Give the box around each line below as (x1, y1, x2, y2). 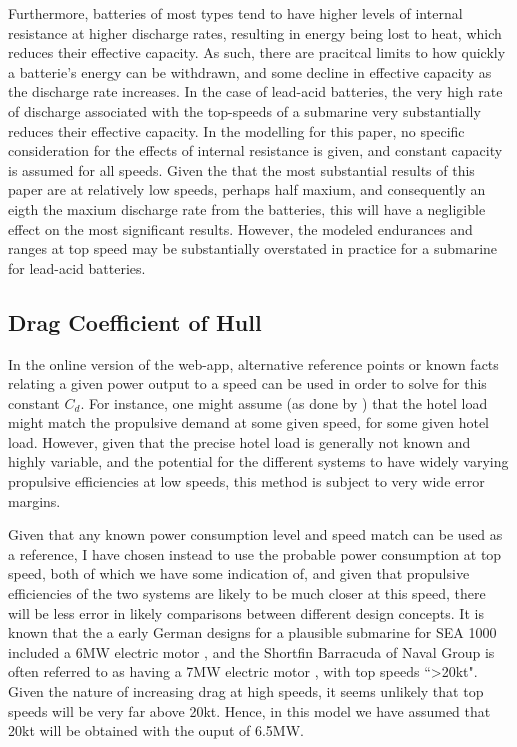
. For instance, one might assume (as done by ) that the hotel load (80, 392, 488, 413)
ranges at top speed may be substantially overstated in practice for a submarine (8, 238, 498, 259)
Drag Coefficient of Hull (8, 306, 262, 337)
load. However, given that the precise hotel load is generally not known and (8, 431, 471, 452)
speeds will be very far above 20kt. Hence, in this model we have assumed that (8, 700, 491, 721)
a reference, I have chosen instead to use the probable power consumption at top (8, 543, 502, 564)
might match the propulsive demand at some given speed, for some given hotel (8, 412, 490, 433)
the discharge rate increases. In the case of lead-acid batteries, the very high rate (8, 81, 503, 102)
